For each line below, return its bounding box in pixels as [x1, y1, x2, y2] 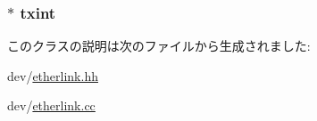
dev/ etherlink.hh [7, 66, 98, 85]
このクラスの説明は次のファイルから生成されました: [7, 36, 311, 55]
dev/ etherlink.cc [7, 96, 96, 115]
